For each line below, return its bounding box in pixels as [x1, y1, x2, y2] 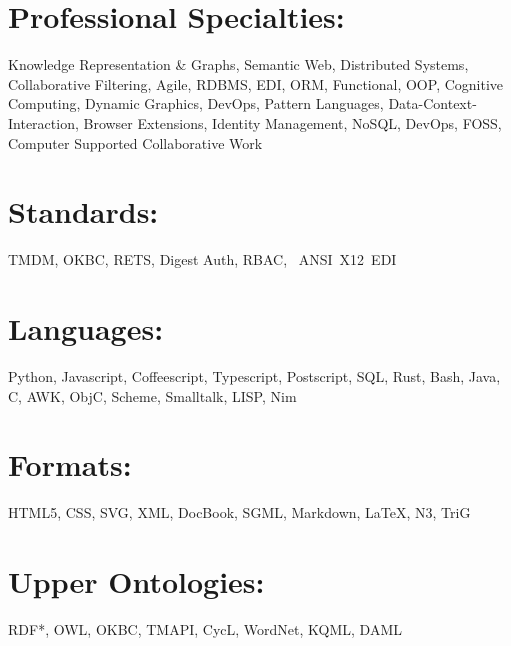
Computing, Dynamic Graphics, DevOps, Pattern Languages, [8, 93, 384, 114]
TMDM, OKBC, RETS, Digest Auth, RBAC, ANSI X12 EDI [8, 249, 397, 270]
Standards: [8, 191, 159, 232]
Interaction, [8, 112, 79, 133]
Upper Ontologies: [8, 561, 265, 602]
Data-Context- [388, 93, 477, 114]
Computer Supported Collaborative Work [8, 132, 263, 153]
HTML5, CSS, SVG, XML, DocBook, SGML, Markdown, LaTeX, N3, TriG [8, 502, 471, 523]
